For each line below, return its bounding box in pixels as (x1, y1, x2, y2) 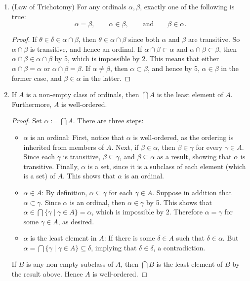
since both (128, 34, 160, 44)
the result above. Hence (11, 269, 83, 279)
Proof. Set (11, 115, 42, 126)
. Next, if (111, 141, 139, 152)
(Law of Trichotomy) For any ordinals (11, 1, 126, 11)
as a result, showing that (157, 151, 232, 162)
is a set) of (23, 171, 55, 181)
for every (196, 141, 223, 152)
